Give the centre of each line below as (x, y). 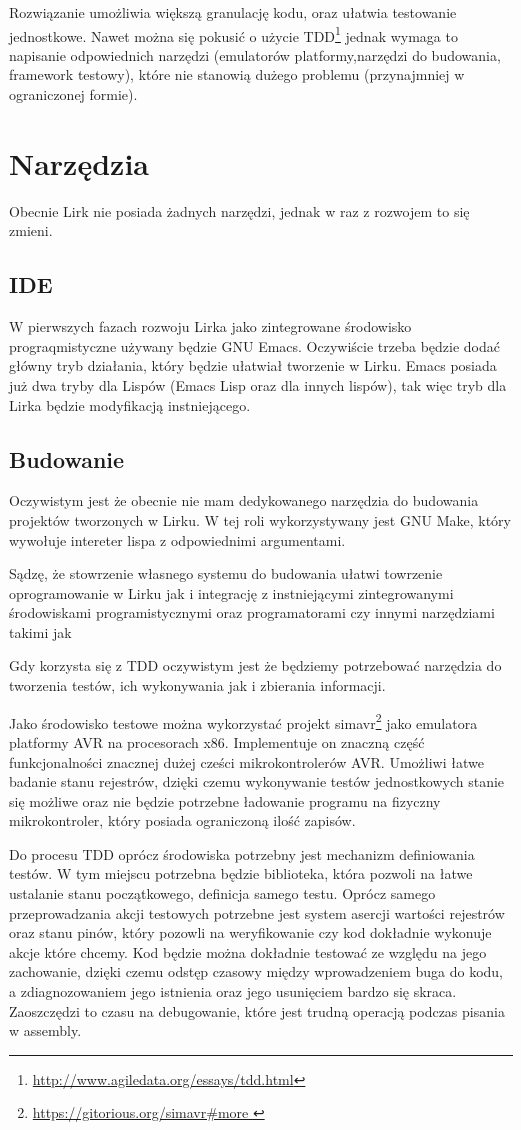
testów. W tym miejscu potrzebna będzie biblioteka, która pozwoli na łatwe (241, 873)
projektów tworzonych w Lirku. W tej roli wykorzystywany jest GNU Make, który (260, 519)
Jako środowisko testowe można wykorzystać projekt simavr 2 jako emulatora (243, 721)
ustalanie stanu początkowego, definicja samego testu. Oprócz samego (222, 893)
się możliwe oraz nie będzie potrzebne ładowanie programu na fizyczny (225, 800)
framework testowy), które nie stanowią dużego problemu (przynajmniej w (237, 74)
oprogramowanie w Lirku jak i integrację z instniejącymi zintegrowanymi (231, 592)
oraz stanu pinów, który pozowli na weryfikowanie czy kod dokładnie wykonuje (250, 932)
